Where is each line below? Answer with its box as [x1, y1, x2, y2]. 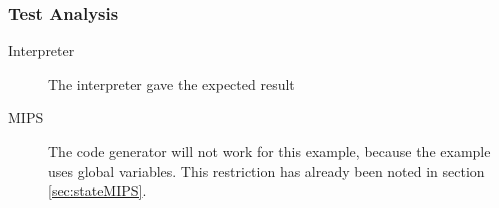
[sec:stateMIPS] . [48, 180, 147, 201]
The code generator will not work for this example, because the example [48, 141, 491, 161]
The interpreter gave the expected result [48, 73, 295, 94]
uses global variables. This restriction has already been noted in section [48, 160, 485, 181]
